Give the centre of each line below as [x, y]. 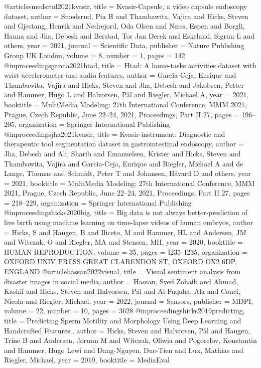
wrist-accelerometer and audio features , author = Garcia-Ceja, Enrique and [120, 75]
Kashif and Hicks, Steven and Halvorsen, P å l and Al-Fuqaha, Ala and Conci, [122, 291]
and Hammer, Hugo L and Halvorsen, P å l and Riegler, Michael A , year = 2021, [126, 95]
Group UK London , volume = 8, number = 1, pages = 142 [95, 55]
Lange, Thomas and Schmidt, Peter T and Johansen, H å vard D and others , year [127, 173]
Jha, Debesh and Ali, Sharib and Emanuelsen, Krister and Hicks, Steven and [122, 153]
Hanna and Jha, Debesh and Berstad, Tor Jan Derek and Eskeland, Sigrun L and [129, 35]
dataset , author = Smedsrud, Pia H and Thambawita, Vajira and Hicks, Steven [126, 16]
